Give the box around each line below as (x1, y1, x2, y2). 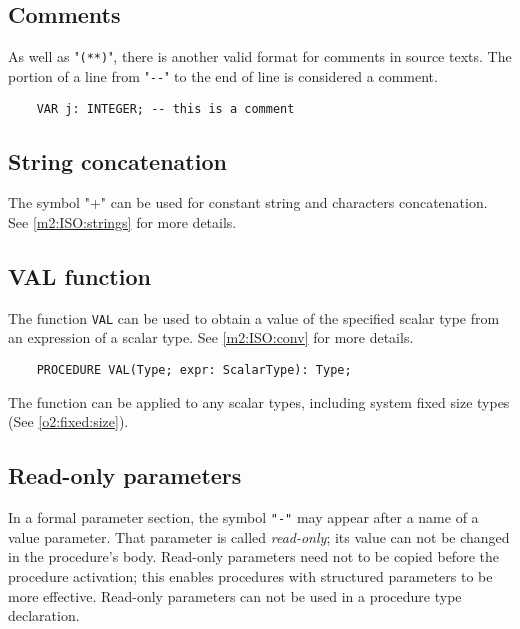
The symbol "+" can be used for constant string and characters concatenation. (8, 192, 488, 213)
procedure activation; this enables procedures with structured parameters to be (8, 565, 493, 586)
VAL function (8, 260, 151, 291)
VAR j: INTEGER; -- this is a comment (36, 101, 295, 116)
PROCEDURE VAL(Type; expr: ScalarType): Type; (36, 363, 352, 378)
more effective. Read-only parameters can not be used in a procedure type (8, 585, 462, 606)
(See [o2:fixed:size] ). (8, 411, 129, 432)
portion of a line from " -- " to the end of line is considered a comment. (8, 65, 438, 86)
